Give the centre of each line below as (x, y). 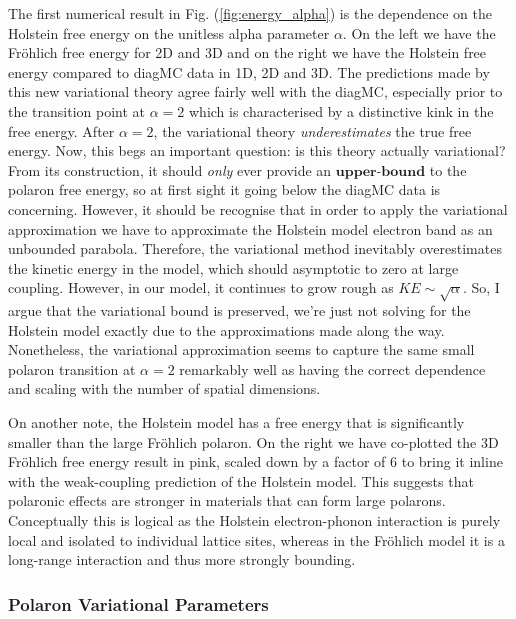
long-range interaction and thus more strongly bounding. (182, 559)
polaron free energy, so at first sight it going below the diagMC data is (224, 189)
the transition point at (77, 110)
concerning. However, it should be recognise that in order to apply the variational (258, 208)
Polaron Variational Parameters (138, 603)
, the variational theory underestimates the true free (312, 130)
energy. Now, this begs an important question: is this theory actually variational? (257, 150)
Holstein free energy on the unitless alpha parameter (169, 32)
